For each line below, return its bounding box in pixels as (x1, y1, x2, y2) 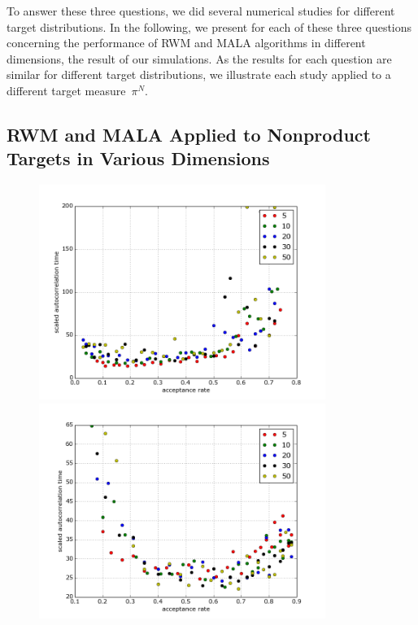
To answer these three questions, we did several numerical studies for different (7, 2, 395, 19)
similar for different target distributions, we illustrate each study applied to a (7, 66, 391, 83)
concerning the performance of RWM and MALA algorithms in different (7, 34, 366, 51)
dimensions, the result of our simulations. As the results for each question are (7, 50, 392, 67)
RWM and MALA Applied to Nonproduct (7, 121, 371, 146)
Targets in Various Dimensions (7, 146, 270, 171)
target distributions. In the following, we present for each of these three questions (7, 18, 412, 35)
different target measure (7, 81, 126, 98)
